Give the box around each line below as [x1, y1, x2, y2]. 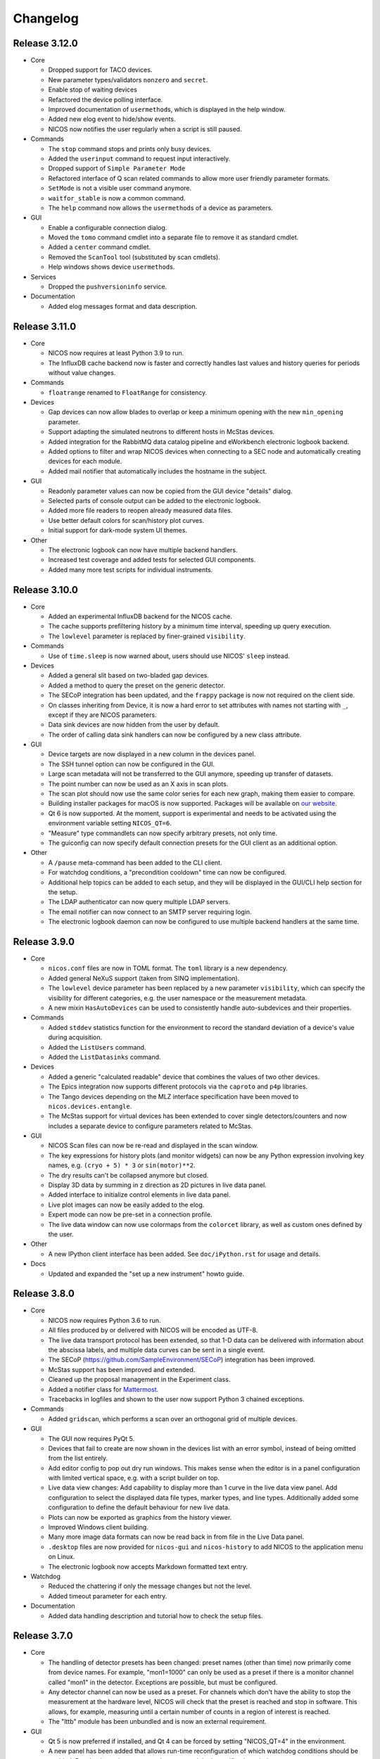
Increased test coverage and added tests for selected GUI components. [48, 556, 256, 564]
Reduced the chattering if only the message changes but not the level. [48, 1582, 252, 1590]
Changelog [13, 11, 79, 26]
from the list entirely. [48, 1454, 108, 1463]
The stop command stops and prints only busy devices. [48, 144, 212, 153]
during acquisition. [48, 1033, 102, 1041]
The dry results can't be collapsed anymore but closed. [48, 1171, 209, 1179]
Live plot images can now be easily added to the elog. [48, 1200, 205, 1209]
